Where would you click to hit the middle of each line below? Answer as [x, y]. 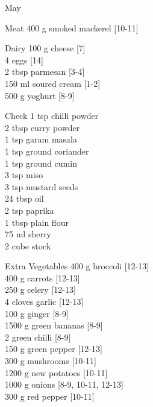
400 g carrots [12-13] [42, 277]
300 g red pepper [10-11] [50, 396]
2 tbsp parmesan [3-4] [45, 72]
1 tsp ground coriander [47, 151]
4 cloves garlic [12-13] [44, 302]
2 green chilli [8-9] [38, 337]
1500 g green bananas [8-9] [54, 325]
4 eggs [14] [24, 59]
